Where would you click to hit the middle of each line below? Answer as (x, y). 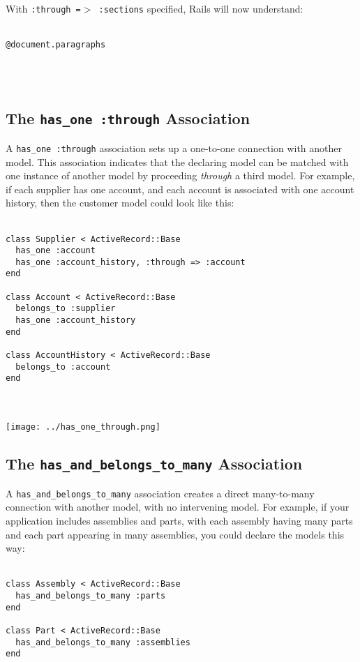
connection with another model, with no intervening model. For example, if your (178, 507)
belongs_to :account (63, 367)
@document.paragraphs (56, 45)
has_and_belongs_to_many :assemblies (103, 642)
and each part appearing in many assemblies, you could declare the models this (175, 534)
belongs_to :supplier (66, 309)
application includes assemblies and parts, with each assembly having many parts (179, 520)
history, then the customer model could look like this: (120, 203)
